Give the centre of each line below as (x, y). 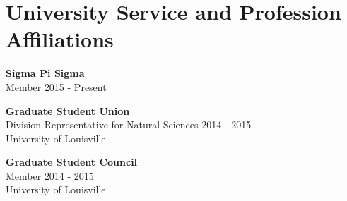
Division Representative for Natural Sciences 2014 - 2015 (129, 124)
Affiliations (60, 39)
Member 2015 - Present (56, 86)
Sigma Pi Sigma (45, 73)
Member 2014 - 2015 (50, 175)
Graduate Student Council (72, 162)
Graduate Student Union (68, 110)
